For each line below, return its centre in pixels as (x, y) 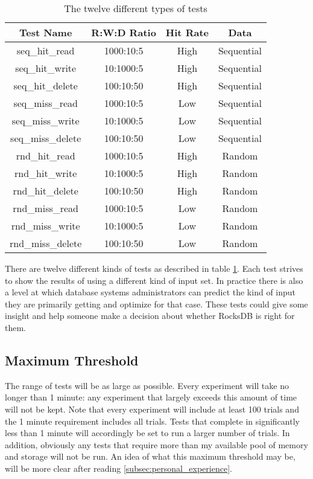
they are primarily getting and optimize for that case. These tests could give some (156, 304)
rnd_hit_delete (46, 191)
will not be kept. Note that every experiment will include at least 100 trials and (152, 409)
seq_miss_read (46, 103)
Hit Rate (187, 32)
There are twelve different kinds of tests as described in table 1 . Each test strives (154, 268)
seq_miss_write (46, 121)
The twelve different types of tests (136, 8)
